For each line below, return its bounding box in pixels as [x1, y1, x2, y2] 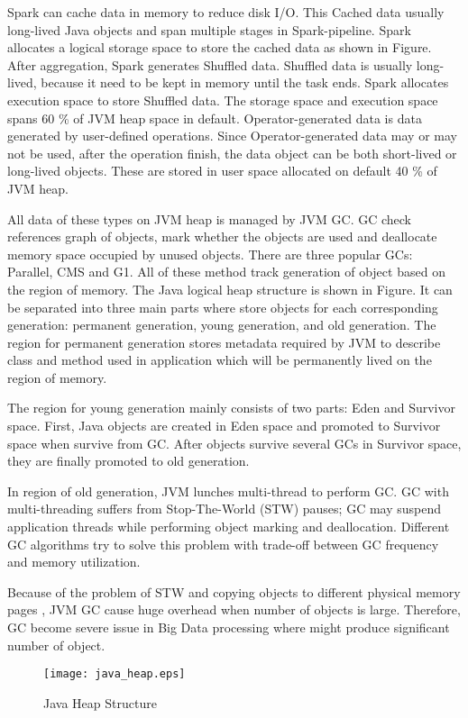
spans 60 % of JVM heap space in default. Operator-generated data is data [7, 108, 422, 127]
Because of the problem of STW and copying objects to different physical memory [7, 582, 461, 601]
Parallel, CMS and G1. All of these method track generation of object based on [7, 262, 445, 281]
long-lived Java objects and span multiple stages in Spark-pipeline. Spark [7, 20, 411, 39]
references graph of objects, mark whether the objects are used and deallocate [7, 227, 437, 246]
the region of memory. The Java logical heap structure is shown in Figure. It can [7, 279, 453, 298]
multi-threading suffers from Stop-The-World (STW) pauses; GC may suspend [7, 499, 442, 518]
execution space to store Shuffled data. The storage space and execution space [7, 90, 438, 109]
